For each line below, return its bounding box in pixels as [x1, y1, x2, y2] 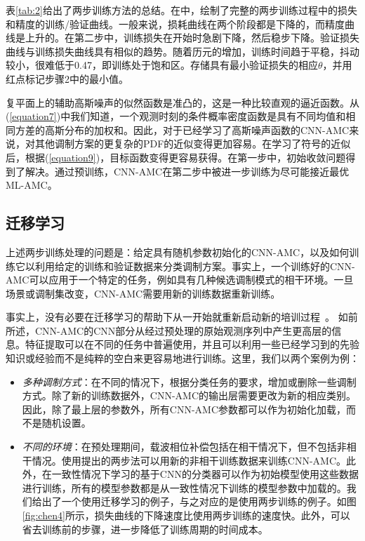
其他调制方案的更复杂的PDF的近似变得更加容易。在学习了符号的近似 [34, 136, 351, 151]
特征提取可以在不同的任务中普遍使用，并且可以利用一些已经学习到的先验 [25, 337, 359, 352]
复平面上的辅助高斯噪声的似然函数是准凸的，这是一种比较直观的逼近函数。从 [6, 95, 359, 109]
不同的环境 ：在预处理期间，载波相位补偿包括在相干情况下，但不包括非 [22, 439, 347, 454]
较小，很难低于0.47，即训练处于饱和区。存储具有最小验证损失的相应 [6, 58, 318, 72]
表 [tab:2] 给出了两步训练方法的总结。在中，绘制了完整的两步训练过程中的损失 [6, 3, 357, 17]
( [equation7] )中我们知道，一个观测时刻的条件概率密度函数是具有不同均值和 [6, 109, 346, 123]
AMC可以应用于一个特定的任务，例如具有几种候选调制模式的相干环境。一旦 [6, 272, 354, 287]
